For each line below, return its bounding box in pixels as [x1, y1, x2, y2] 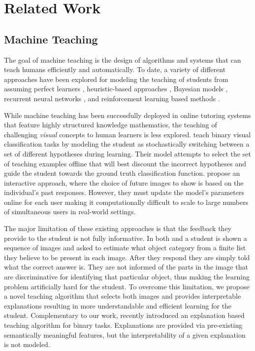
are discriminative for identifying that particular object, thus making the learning [4, 272, 250, 282]
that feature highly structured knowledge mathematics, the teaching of [4, 119, 217, 130]
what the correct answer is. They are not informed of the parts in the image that [4, 262, 248, 272]
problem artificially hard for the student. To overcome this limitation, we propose [4, 281, 250, 291]
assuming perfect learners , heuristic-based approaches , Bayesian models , [4, 83, 228, 94]
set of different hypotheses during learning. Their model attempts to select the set [4, 148, 251, 158]
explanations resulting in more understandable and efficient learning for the [4, 300, 232, 311]
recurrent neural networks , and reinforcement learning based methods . [4, 93, 220, 103]
